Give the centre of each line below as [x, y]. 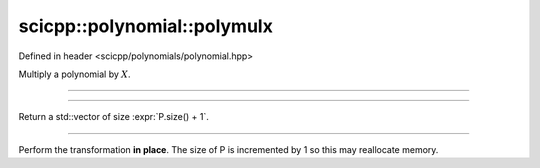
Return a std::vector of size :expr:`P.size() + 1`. [114, 117]
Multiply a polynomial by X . [74, 74]
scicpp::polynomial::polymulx [146, 26]
